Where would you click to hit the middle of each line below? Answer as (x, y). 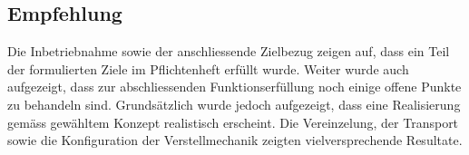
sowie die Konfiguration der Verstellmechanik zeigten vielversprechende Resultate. (235, 140)
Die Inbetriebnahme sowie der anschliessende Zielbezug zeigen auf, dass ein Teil (229, 51)
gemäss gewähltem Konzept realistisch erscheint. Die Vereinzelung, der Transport (233, 122)
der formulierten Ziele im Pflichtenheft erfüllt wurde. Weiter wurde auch (208, 68)
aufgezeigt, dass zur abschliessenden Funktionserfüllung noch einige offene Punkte (234, 87)
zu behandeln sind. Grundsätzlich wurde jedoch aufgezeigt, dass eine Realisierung (234, 104)
